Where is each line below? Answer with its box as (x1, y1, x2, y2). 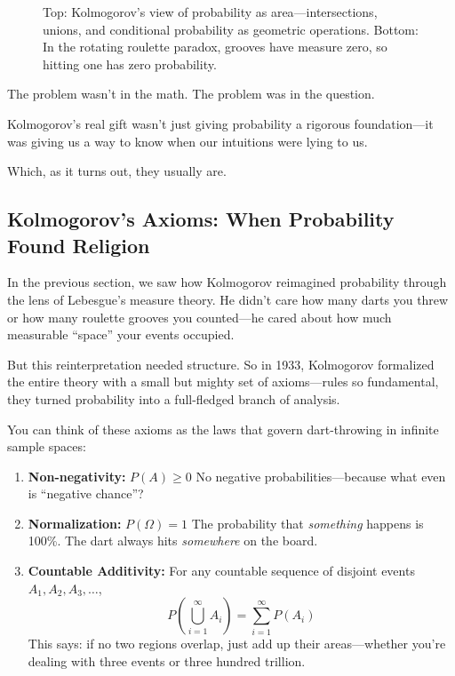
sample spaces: (7, 437, 86, 456)
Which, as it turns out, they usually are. (7, 162, 227, 180)
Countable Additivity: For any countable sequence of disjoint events (28, 561, 415, 580)
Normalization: (28, 513, 122, 532)
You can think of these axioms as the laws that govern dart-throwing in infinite (7, 419, 439, 438)
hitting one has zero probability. (43, 54, 217, 73)
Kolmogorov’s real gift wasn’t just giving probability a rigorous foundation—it (7, 114, 434, 132)
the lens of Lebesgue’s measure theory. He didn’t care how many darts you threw (7, 290, 449, 308)
